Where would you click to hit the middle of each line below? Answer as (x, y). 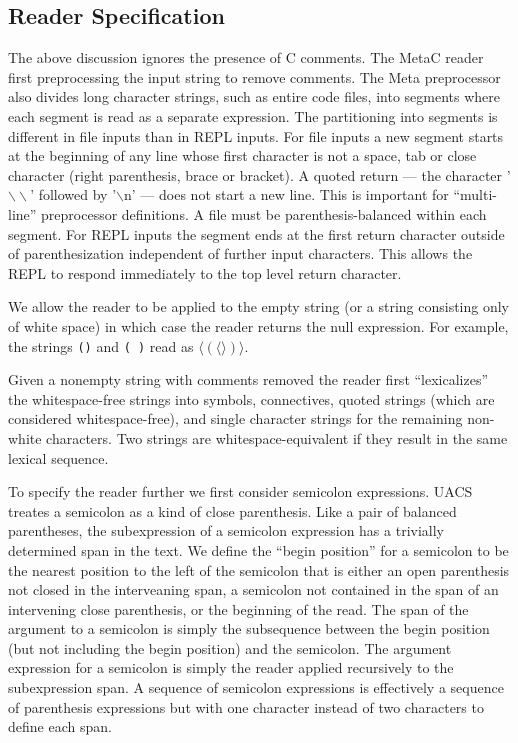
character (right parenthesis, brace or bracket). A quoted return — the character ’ (259, 174)
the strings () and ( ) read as (101, 345)
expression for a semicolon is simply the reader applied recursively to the (231, 667)
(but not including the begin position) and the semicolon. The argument (230, 647)
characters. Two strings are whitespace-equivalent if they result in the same (277, 437)
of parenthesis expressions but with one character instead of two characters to (246, 706)
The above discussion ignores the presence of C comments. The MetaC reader (246, 57)
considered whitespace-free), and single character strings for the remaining (235, 418)
